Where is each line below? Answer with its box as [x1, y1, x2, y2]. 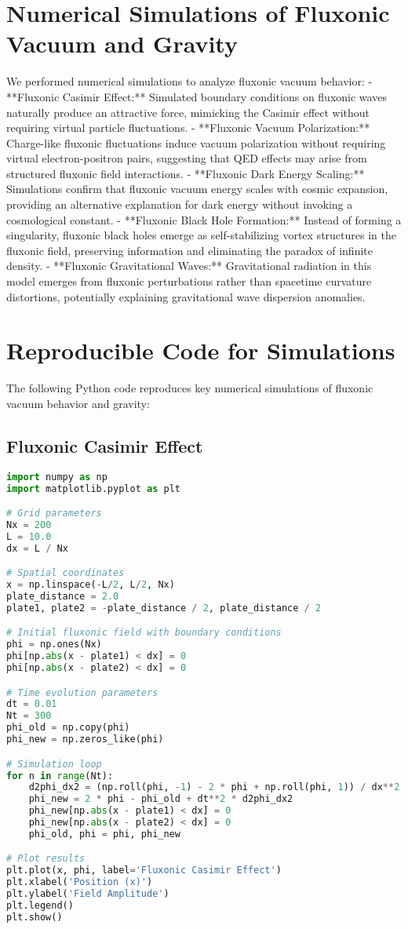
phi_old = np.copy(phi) [6, 722, 130, 734]
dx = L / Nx [6, 542, 68, 554]
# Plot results [6, 853, 86, 865]
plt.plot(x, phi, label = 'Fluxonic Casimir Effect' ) [6, 865, 282, 876]
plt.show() [6, 911, 63, 923]
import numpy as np [6, 471, 107, 483]
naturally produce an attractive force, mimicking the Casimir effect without [6, 104, 370, 120]
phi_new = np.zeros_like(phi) [6, 734, 164, 745]
